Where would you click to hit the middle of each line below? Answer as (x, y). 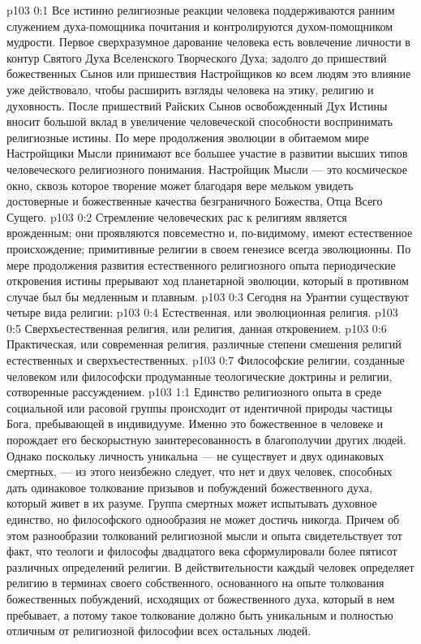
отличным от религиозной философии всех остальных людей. (159, 631)
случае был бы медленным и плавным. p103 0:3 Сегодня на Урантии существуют (208, 296)
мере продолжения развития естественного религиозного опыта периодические (201, 264)
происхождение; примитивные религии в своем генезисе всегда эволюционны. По (209, 248)
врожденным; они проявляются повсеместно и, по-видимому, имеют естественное (210, 233)
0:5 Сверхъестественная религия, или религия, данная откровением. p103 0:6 (197, 328)
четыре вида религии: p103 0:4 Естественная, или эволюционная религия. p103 (202, 312)
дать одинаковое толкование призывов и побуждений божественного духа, (189, 487)
